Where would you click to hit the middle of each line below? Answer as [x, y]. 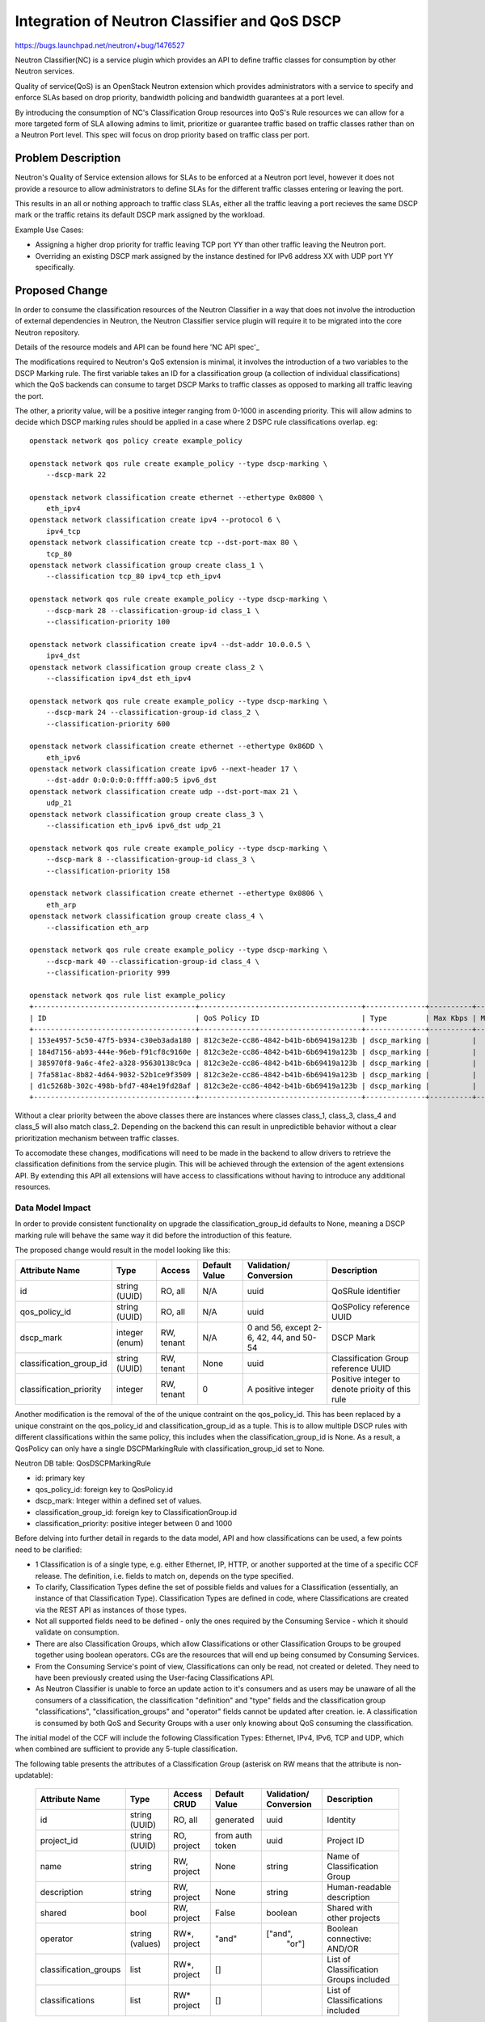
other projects [354, 1918]
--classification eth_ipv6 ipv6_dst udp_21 [133, 826]
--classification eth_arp [97, 927]
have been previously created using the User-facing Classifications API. [155, 1677]
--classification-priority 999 [108, 973]
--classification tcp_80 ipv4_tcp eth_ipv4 [133, 577]
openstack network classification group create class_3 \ [147, 814]
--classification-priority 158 [108, 871]
